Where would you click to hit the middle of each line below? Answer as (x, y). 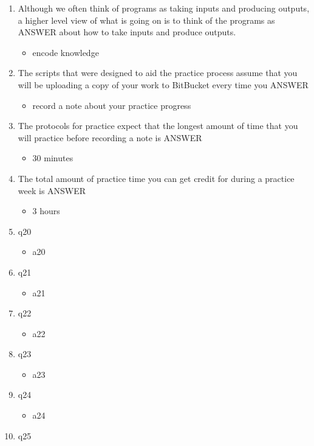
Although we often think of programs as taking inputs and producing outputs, (164, 8)
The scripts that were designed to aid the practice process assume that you (158, 73)
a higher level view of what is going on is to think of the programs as (146, 20)
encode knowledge (66, 52)
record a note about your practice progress (112, 105)
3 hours (46, 211)
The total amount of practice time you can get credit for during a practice (156, 178)
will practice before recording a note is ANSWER (110, 137)
